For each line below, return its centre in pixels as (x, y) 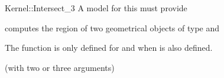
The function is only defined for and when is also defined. (109, 48)
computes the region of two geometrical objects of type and (112, 27)
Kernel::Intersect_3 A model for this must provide (96, 8)
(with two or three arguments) (60, 67)
